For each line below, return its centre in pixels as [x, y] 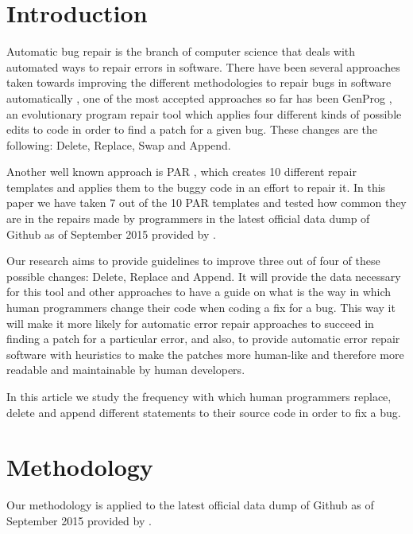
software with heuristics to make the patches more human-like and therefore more [205, 354]
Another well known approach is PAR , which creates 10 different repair [181, 172]
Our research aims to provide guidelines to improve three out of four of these [193, 261]
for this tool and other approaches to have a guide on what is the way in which [199, 292]
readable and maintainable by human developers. [126, 370]
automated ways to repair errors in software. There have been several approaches [203, 66]
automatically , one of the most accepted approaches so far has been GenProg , [199, 97]
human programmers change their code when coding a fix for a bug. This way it [201, 308]
